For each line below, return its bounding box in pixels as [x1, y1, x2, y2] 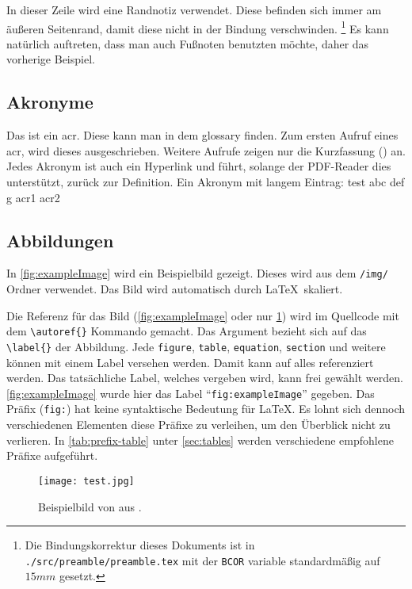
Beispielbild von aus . [38, 498, 142, 514]
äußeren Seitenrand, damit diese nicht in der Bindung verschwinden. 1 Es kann [6, 17, 389, 36]
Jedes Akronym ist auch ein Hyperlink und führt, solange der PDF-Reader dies [6, 158, 391, 174]
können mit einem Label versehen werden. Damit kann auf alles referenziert [6, 354, 374, 370]
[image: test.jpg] [38, 475, 135, 487]
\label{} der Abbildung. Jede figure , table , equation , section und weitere [6, 338, 386, 354]
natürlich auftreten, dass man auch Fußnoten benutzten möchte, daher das [6, 35, 369, 52]
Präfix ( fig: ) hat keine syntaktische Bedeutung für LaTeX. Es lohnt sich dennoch [6, 400, 406, 417]
